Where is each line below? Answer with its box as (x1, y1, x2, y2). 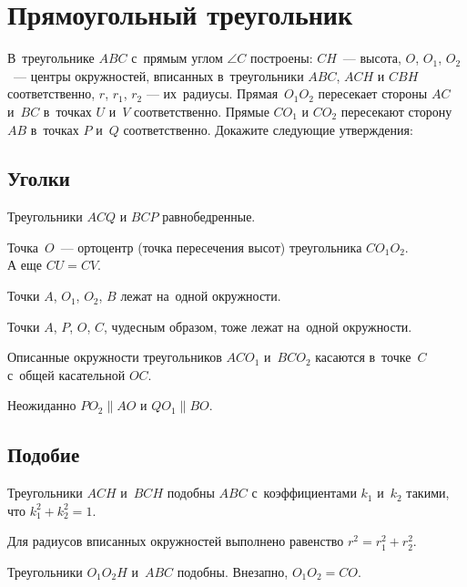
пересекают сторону (340, 101, 452, 120)
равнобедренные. (162, 207, 256, 226)
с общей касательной (7, 365, 126, 384)
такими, (406, 483, 450, 502)
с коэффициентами (251, 483, 357, 502)
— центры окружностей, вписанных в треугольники (13, 66, 304, 85)
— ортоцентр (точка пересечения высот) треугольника (60, 237, 362, 256)
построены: (250, 48, 313, 67)
